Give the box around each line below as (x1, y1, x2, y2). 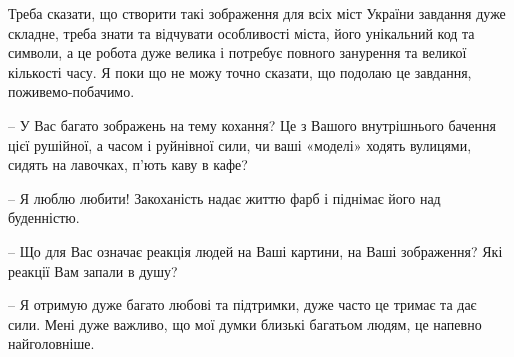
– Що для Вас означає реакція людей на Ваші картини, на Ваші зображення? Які (8, 240, 503, 261)
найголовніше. (8, 333, 95, 354)
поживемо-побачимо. (8, 81, 135, 102)
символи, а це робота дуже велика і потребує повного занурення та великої (8, 42, 467, 63)
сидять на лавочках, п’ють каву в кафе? (8, 154, 248, 175)
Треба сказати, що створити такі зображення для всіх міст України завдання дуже (8, 3, 506, 23)
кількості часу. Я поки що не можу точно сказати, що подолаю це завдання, (8, 61, 472, 82)
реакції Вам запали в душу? (8, 260, 178, 281)
